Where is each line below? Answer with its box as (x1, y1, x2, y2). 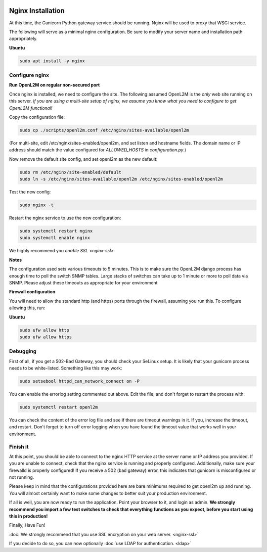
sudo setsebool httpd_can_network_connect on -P (19, 378, 140, 384)
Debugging (9, 348, 37, 355)
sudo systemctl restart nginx (19, 228, 93, 234)
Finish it (9, 443, 29, 450)
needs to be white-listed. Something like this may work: (9, 365, 122, 371)
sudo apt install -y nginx (19, 58, 85, 64)
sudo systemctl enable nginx (19, 235, 90, 241)
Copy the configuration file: (9, 114, 65, 120)
